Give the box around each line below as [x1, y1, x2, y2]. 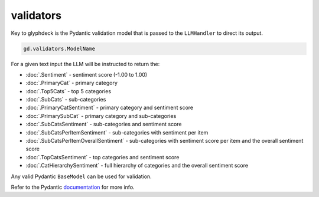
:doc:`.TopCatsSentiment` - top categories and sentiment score [25, 153, 180, 160]
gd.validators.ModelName [23, 45, 96, 52]
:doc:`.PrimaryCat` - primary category [25, 80, 118, 87]
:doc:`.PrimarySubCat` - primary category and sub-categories [25, 112, 177, 119]
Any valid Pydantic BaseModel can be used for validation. [11, 173, 152, 180]
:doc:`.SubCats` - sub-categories [25, 96, 106, 103]
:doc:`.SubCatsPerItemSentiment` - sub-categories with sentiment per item [25, 129, 209, 136]
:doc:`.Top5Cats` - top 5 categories [25, 87, 112, 94]
